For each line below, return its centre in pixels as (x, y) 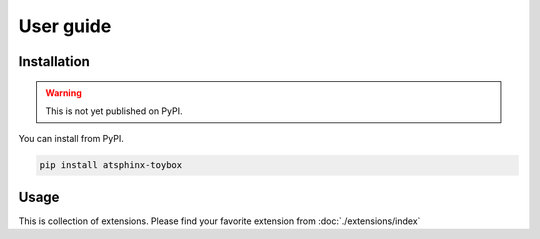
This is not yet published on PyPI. (114, 111)
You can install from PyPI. (71, 139)
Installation (54, 61)
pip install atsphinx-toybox (111, 165)
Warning (63, 92)
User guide (65, 26)
